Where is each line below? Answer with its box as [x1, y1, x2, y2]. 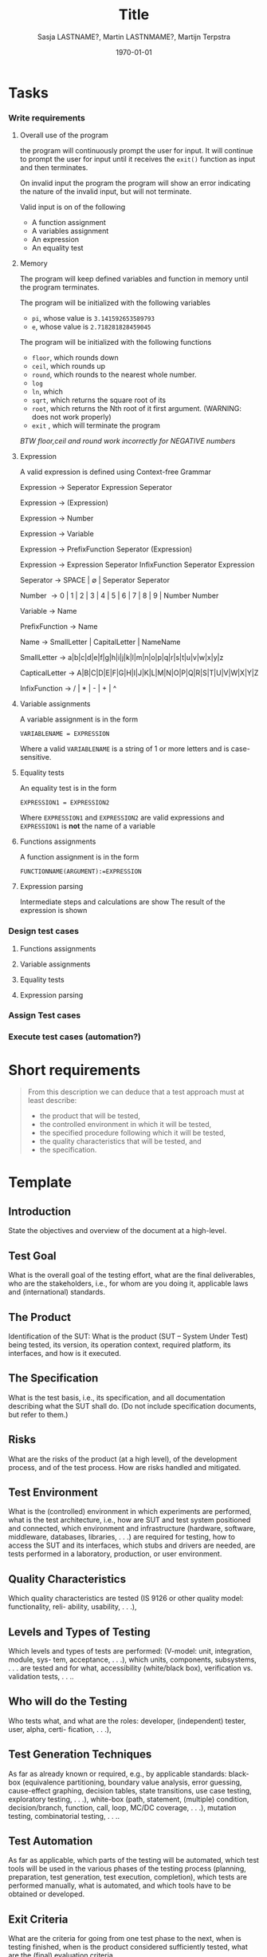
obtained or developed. [8, 1889, 85, 1899]
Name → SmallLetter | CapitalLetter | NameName [19, 637, 181, 647]
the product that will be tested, [39, 1111, 141, 1121]
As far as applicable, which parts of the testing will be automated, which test [8, 1856, 259, 1865]
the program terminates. [19, 283, 100, 292]
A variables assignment [31, 226, 109, 236]
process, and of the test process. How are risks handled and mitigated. [8, 1462, 241, 1472]
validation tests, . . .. [8, 1672, 74, 1681]
